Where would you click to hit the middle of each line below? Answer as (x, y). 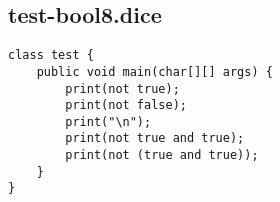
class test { (51, 55)
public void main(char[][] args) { (154, 71)
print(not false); (126, 105)
